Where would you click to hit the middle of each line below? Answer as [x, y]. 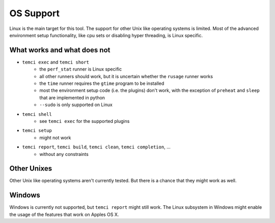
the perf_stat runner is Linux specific [81, 69]
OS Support [34, 13]
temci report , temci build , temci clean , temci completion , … [96, 147]
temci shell [37, 114]
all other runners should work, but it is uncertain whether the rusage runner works [126, 76]
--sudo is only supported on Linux [76, 105]
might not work [55, 138]
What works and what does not [60, 50]
